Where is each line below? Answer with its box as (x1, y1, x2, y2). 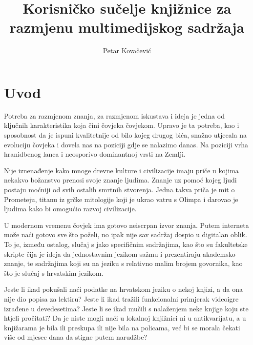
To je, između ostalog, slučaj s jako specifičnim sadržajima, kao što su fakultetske (4, 239, 248, 249)
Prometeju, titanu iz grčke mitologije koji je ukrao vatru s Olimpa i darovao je (4, 194, 238, 204)
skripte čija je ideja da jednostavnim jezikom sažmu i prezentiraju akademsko (4, 248, 235, 259)
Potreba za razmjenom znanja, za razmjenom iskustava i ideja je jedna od (4, 110, 225, 121)
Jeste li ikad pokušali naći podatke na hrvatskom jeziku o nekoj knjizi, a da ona (4, 284, 243, 294)
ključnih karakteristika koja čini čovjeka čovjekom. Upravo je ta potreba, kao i (4, 120, 239, 130)
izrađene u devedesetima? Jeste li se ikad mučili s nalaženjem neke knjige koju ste (4, 303, 249, 313)
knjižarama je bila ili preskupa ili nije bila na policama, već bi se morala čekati (4, 322, 240, 332)
